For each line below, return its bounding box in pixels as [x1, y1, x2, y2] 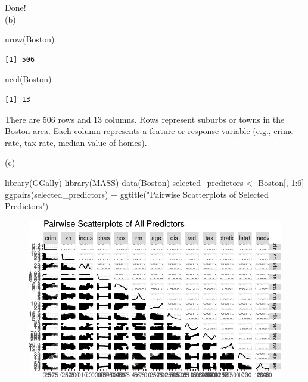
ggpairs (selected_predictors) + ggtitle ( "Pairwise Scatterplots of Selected [5, 188, 269, 200]
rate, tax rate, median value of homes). [5, 136, 147, 148]
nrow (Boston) [5, 33, 55, 45]
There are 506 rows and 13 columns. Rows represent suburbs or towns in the [5, 113, 285, 125]
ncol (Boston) [5, 73, 52, 85]
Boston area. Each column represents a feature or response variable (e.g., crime [5, 125, 294, 137]
